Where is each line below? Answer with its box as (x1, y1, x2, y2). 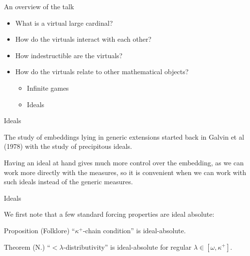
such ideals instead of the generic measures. (4, 176, 133, 187)
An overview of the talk (4, 1, 74, 11)
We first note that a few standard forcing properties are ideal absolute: (4, 209, 215, 219)
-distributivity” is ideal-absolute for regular (63, 241, 192, 252)
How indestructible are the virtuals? (15, 50, 123, 60)
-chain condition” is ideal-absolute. (83, 225, 186, 235)
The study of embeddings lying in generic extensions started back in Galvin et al (4, 131, 244, 142)
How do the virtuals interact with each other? (15, 34, 151, 44)
